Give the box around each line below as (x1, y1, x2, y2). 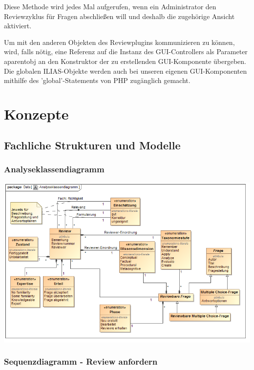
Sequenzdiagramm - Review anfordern (4, 355, 158, 368)
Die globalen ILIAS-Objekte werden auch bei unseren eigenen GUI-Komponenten (4, 65, 247, 76)
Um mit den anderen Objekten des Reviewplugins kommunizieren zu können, (4, 37, 235, 47)
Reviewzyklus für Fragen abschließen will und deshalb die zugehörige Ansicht (4, 11, 235, 21)
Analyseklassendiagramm (4, 163, 105, 175)
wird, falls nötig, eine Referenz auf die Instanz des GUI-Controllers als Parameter (4, 46, 248, 57)
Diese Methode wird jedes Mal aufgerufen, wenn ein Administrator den (4, 1, 216, 11)
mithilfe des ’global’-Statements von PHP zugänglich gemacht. (4, 75, 190, 85)
